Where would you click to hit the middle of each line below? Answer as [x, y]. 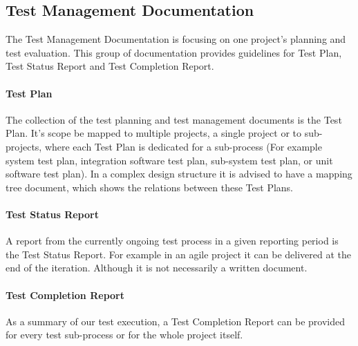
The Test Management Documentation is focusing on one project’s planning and [176, 39]
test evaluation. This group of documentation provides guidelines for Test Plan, [174, 52]
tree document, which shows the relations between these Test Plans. [150, 187]
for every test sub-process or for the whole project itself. [124, 335]
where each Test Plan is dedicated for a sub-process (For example [183, 146]
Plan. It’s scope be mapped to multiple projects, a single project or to [154, 133]
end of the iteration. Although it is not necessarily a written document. [157, 268]
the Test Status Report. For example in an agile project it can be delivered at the [179, 254]
